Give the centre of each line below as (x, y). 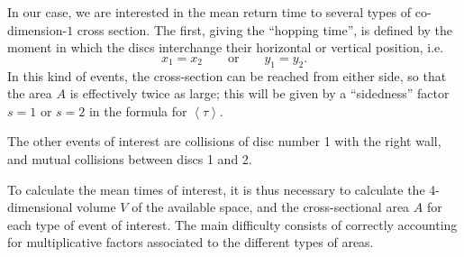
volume (96, 207)
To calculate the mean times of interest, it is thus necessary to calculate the (216, 189)
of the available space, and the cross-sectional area (271, 207)
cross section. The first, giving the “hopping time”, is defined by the (265, 29)
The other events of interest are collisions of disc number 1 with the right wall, (224, 141)
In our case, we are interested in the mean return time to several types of (209, 12)
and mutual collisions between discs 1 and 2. (130, 158)
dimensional (40, 207)
